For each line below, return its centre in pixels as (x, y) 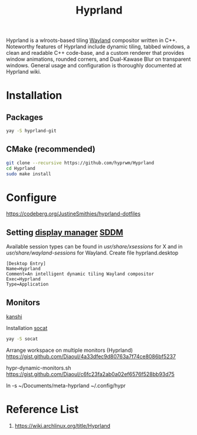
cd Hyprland (21, 168)
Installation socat (27, 328)
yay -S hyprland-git (32, 131)
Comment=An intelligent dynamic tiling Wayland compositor (80, 274)
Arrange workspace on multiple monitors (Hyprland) (70, 350)
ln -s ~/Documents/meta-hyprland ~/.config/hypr (66, 385)
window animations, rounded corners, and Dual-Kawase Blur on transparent (98, 59)
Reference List (42, 409)
